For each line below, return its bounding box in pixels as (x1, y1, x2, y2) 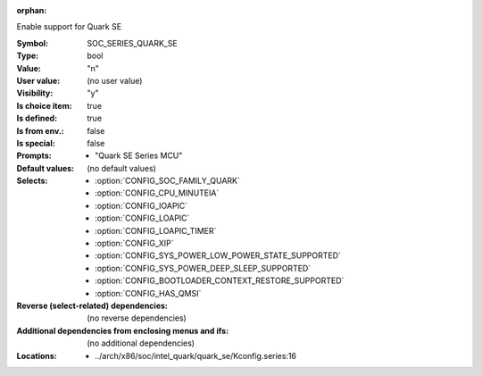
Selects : (16, 175, 48, 187)
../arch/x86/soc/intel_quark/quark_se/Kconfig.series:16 (95, 350, 297, 361)
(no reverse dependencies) (87, 313, 187, 323)
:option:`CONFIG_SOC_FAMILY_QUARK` (95, 175, 241, 187)
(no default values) (87, 163, 156, 173)
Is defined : (16, 113, 58, 124)
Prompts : (16, 150, 53, 161)
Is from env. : (16, 125, 64, 136)
